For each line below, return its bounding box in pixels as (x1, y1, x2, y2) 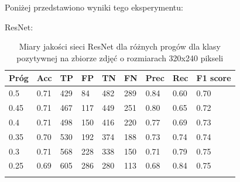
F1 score (196, 72, 231, 84)
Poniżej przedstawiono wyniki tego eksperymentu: (5, 1, 183, 13)
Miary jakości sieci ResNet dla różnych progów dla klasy (19, 40, 221, 52)
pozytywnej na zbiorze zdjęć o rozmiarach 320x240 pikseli (16, 51, 224, 64)
